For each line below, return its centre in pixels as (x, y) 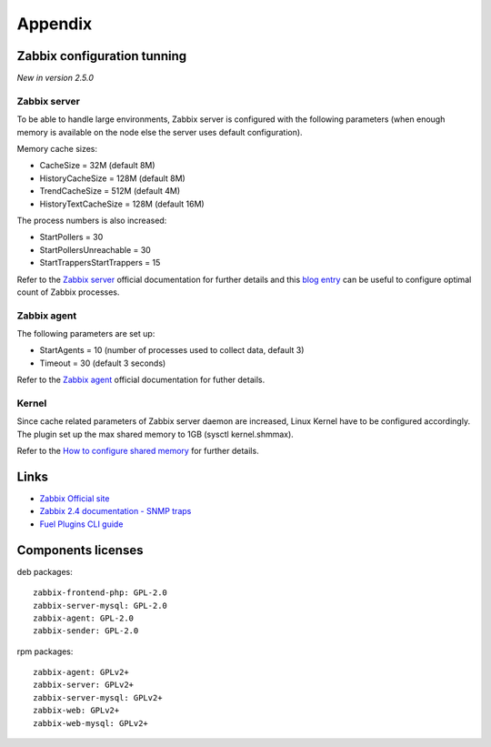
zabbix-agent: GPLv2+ (81, 672)
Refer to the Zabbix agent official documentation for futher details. (141, 380)
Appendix (55, 24)
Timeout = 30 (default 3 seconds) (103, 363)
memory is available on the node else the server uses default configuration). (160, 132)
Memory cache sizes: (57, 148)
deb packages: (45, 571)
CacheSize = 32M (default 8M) (97, 166)
